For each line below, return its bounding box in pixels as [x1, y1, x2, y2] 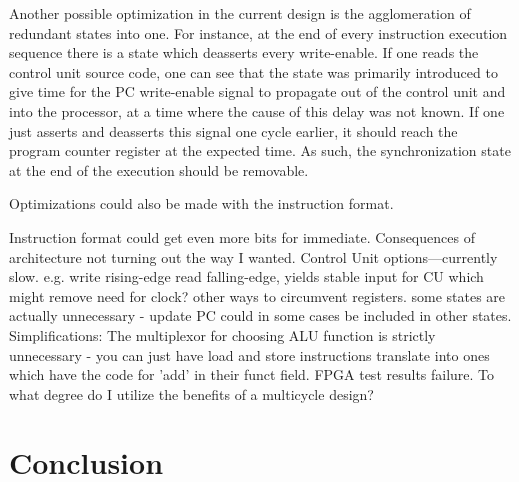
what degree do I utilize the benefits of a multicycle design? [9, 383, 374, 404]
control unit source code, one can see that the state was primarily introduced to [9, 61, 498, 82]
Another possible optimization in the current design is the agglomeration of [9, 3, 471, 23]
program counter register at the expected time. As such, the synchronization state [9, 140, 511, 161]
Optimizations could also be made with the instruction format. [9, 193, 394, 214]
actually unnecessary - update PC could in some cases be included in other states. [9, 305, 512, 326]
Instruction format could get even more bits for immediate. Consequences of [9, 226, 475, 247]
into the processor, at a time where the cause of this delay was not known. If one [9, 100, 505, 121]
